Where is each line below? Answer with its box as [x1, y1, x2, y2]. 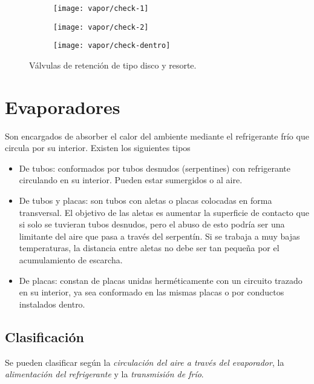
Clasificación [5, 327, 84, 346]
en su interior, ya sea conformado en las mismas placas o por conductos [19, 286, 284, 298]
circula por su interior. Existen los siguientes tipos [5, 141, 191, 154]
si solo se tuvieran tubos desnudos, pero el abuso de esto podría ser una [19, 218, 285, 231]
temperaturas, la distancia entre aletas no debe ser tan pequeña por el [19, 241, 280, 254]
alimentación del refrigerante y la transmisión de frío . [5, 368, 204, 380]
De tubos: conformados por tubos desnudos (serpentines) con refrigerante [19, 161, 291, 174]
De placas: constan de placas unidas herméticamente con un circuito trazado [19, 274, 303, 286]
